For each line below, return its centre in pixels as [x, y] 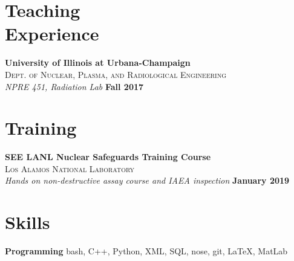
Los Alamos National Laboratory [70, 168]
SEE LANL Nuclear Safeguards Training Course [108, 157]
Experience [52, 34]
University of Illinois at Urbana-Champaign [98, 63]
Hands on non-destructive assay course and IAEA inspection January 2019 [147, 180]
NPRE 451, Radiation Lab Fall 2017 [74, 86]
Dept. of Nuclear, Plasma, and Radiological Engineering [116, 74]
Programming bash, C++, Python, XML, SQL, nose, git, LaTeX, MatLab [146, 251]
